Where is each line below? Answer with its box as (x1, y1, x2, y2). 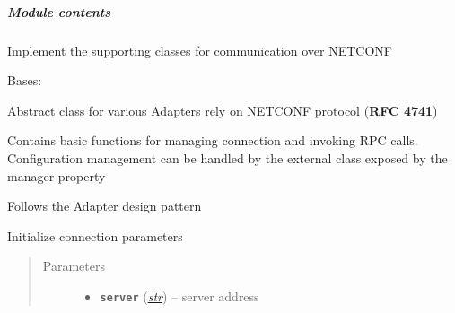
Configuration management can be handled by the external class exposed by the (7, 148, 448, 167)
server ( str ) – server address (100, 286, 259, 305)
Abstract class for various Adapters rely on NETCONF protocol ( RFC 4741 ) (7, 100, 438, 119)
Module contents (7, 2, 110, 21)
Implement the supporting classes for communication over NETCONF (7, 40, 392, 59)
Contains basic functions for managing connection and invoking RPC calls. (7, 131, 418, 150)
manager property (7, 166, 106, 185)
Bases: (7, 71, 42, 90)
